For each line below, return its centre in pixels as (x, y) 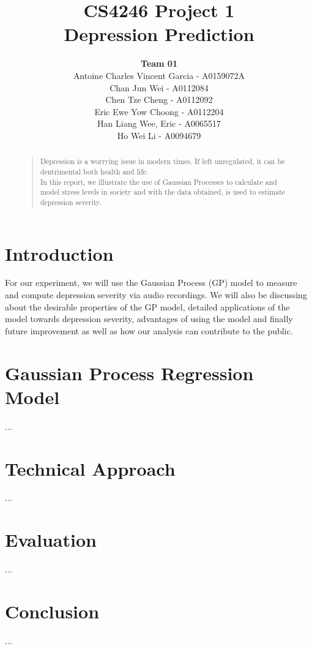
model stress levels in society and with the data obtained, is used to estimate (163, 192)
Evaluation (51, 540)
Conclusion (52, 611)
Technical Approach (90, 468)
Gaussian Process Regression (129, 373)
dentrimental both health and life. (94, 171)
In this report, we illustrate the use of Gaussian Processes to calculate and (158, 182)
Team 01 (159, 63)
